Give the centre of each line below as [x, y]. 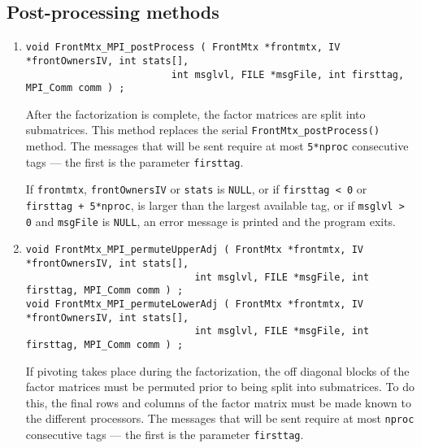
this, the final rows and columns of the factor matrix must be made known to [218, 402]
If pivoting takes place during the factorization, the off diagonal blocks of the [217, 370]
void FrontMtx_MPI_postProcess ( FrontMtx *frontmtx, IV [183, 48]
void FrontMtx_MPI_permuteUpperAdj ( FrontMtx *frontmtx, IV [195, 250]
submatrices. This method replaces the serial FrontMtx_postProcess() [203, 130]
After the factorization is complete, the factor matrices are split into [195, 113]
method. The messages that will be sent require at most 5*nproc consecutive [217, 146]
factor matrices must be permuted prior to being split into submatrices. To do [220, 387]
